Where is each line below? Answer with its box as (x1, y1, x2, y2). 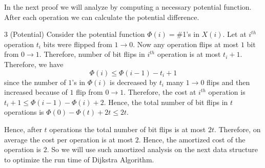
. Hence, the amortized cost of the (138, 134, 246, 144)
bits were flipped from (43, 38, 112, 49)
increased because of (4, 87, 68, 97)
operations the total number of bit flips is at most (49, 123, 206, 134)
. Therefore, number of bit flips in (39, 49, 145, 59)
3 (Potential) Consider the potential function (4, 29, 145, 39)
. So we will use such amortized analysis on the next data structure (47, 144, 258, 155)
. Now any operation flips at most (133, 38, 239, 49)
